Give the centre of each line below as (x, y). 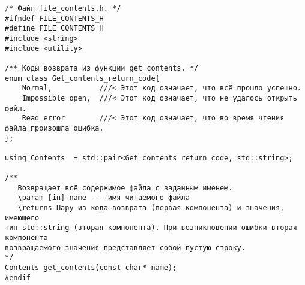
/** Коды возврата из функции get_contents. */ (102, 68)
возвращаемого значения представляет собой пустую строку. (125, 248)
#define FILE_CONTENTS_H (54, 28)
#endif (18, 278)
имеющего (22, 218)
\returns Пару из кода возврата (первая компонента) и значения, (151, 208)
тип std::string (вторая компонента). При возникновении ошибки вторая (151, 228)
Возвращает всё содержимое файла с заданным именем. (125, 188)
